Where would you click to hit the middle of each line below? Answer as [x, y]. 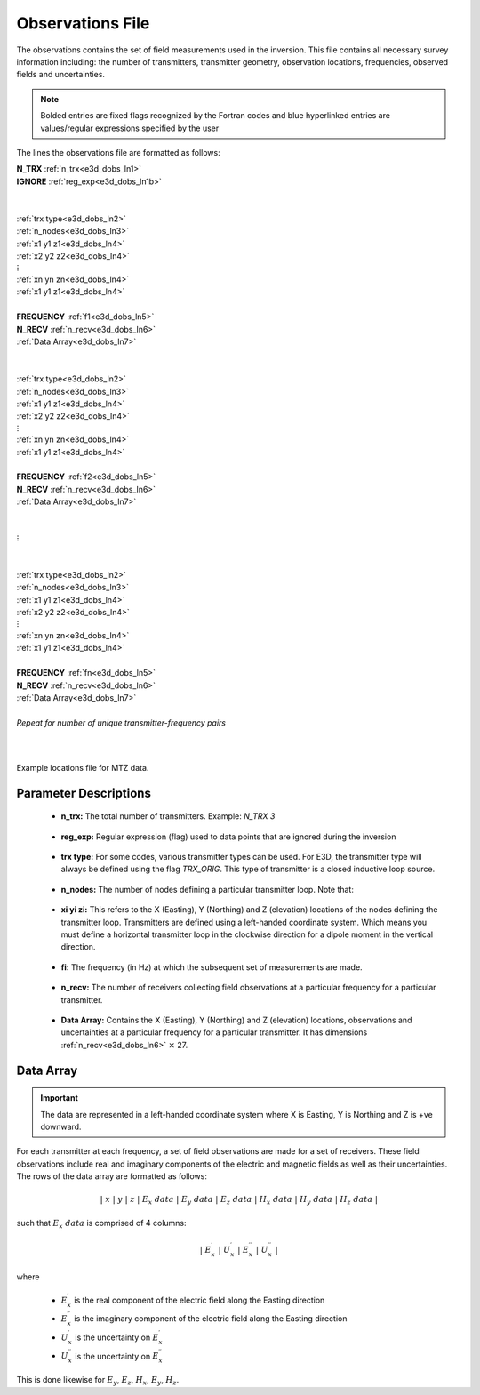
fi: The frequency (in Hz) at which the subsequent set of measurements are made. [212, 967]
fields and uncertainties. [61, 75]
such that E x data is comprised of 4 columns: [101, 1224]
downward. [61, 1126]
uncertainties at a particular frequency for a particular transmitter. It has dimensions [214, 1032]
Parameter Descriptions [84, 793]
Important [60, 1098]
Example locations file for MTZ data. [83, 767]
